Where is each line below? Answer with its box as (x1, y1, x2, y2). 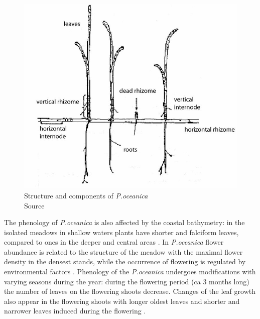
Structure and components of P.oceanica (24, 190, 148, 200)
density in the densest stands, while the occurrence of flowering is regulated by (4, 256, 246, 267)
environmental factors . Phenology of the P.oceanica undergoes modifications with (4, 266, 256, 277)
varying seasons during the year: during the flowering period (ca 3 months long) (4, 276, 249, 286)
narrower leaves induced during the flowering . (4, 305, 146, 316)
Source (24, 200, 45, 210)
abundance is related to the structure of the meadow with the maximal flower (4, 246, 243, 257)
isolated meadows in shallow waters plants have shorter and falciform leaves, (4, 227, 239, 237)
